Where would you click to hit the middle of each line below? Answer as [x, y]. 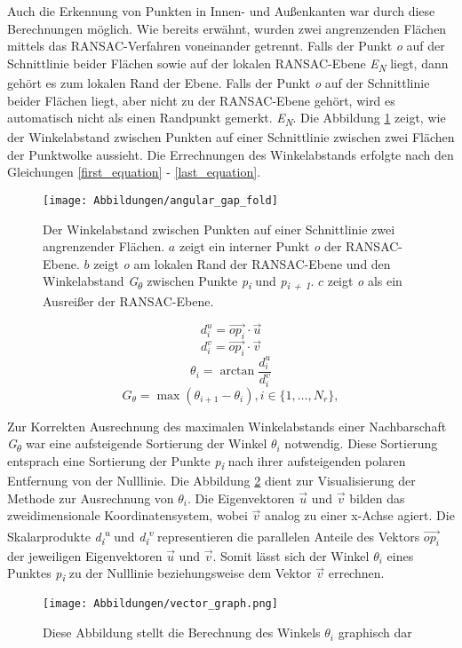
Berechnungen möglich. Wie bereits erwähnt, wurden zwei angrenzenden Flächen [227, 28]
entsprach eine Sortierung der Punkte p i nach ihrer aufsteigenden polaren [207, 462]
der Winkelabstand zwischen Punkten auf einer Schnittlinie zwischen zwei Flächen [231, 137]
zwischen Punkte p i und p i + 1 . [231, 282]
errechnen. [356, 573]
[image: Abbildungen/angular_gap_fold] [160, 201]
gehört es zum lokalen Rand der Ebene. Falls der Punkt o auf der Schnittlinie [219, 82]
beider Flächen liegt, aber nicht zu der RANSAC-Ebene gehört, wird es [201, 100]
